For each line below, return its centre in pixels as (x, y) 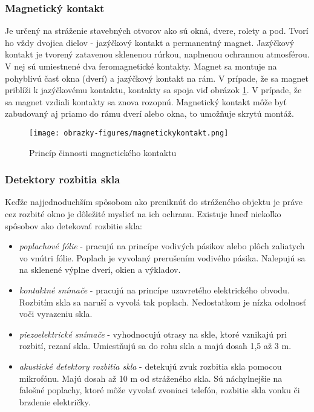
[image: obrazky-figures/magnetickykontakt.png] (129, 133)
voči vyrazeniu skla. (56, 314)
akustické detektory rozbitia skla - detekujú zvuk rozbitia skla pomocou (150, 366)
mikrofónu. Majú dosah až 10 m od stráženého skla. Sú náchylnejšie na (151, 378)
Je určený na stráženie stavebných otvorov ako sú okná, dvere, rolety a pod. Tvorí (157, 31)
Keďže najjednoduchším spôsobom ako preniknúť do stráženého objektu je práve (154, 202)
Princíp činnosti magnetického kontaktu (103, 152)
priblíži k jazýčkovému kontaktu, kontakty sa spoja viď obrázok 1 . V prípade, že (153, 90)
